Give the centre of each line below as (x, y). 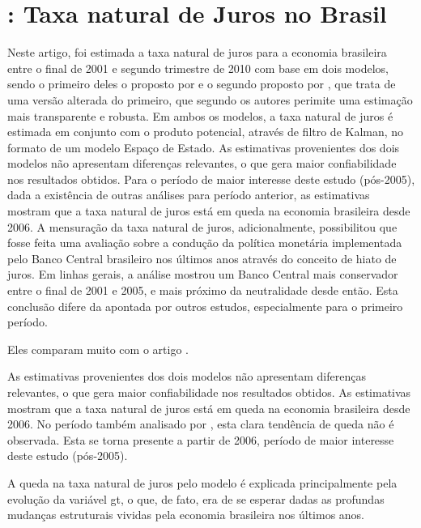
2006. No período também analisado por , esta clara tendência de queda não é (201, 424)
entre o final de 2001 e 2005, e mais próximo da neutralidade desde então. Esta (203, 290)
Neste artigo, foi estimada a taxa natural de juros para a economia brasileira (197, 52)
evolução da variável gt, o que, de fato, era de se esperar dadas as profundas (196, 498)
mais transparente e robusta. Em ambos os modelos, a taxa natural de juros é (200, 115)
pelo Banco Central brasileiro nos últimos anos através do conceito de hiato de (202, 258)
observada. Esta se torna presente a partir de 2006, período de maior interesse (201, 439)
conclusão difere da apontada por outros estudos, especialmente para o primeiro (205, 306)
